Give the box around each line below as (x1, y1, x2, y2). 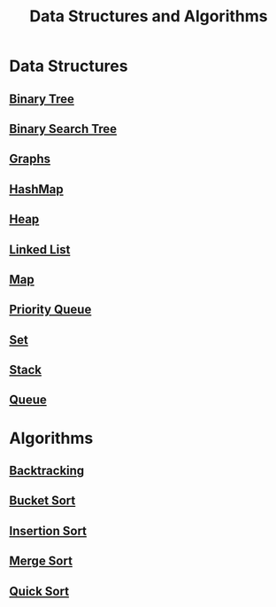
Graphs (9, 152, 51, 167)
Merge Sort (9, 554, 73, 569)
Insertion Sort (9, 523, 87, 538)
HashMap (9, 182, 64, 197)
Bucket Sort (9, 494, 76, 509)
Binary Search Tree (9, 121, 118, 136)
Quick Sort (9, 583, 69, 599)
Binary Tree (9, 91, 75, 106)
